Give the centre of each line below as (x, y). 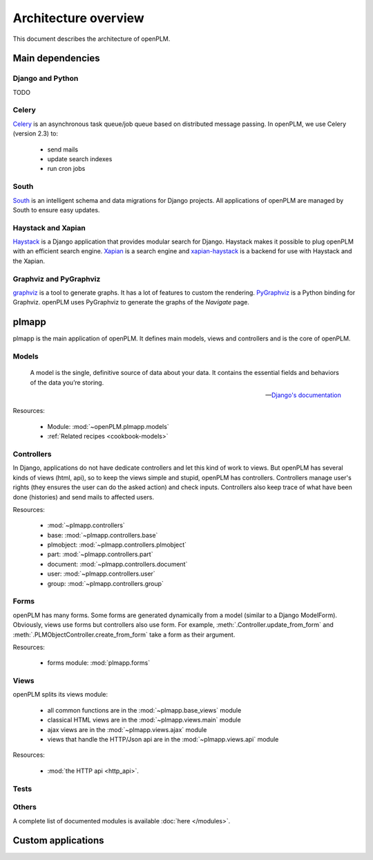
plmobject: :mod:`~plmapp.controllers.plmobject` (117, 545)
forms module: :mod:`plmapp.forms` (99, 663)
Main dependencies (56, 58)
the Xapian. (29, 261)
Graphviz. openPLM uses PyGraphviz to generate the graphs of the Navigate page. (131, 302)
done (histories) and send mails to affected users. (84, 497)
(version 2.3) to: (36, 134)
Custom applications (58, 841)
